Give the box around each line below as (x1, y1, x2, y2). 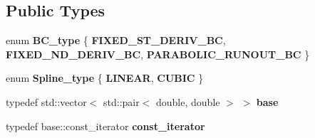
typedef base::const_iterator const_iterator (6, 118, 205, 133)
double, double (156, 94, 220, 109)
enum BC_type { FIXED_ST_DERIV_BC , (6, 33, 226, 48)
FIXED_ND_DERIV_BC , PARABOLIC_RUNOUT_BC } (6, 46, 310, 61)
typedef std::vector (6, 94, 87, 109)
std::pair (103, 94, 140, 109)
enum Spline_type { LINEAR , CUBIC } (6, 70, 204, 85)
